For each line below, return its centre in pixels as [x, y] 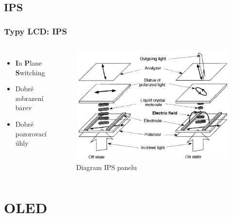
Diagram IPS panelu [107, 167]
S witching [30, 72]
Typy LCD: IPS [35, 31]
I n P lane [29, 63]
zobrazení [29, 98]
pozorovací [31, 133]
